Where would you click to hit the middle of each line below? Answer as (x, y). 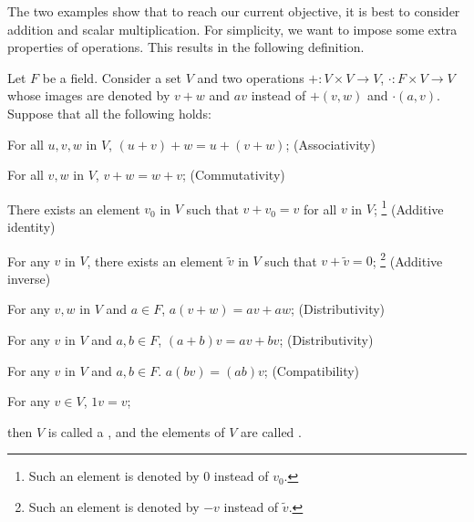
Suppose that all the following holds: (109, 113)
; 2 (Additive (407, 259)
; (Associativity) (330, 144)
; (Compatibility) (312, 370)
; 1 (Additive (408, 207)
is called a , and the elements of (136, 431)
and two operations (251, 77)
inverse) (29, 278)
